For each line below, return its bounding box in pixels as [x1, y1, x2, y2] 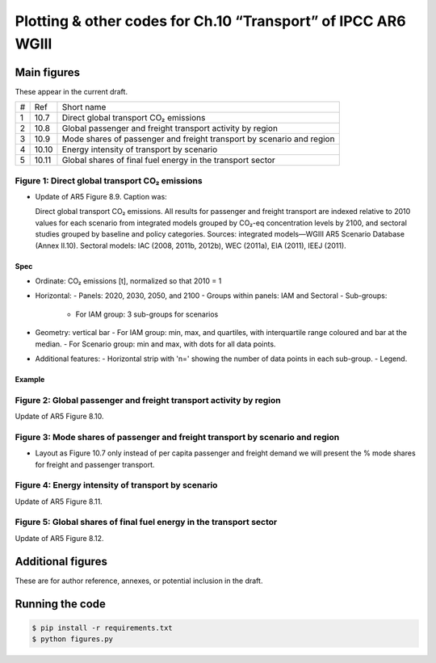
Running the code [15, 597, 107, 611]
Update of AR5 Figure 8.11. [15, 497, 103, 506]
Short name [61, 102, 107, 113]
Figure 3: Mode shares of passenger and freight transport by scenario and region [15, 431, 340, 443]
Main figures [15, 65, 81, 79]
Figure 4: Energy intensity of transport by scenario [15, 480, 218, 491]
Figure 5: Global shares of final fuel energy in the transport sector [15, 517, 278, 528]
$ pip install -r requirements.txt [31, 623, 173, 632]
